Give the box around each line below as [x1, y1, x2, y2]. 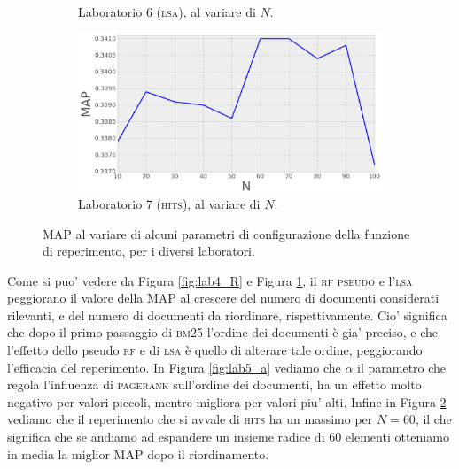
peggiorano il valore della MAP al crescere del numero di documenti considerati [7, 288, 440, 307]
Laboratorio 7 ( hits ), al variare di [78, 194, 261, 212]
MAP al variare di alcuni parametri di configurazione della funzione [43, 224, 410, 242]
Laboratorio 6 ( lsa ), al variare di [78, 3, 256, 20]
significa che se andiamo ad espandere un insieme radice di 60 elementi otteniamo [7, 427, 449, 446]
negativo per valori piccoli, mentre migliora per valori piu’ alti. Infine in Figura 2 [7, 392, 447, 411]
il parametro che [357, 358, 447, 376]
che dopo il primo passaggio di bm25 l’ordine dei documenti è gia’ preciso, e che [7, 323, 438, 342]
